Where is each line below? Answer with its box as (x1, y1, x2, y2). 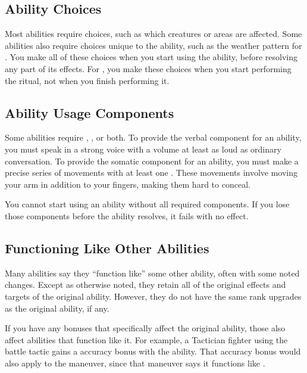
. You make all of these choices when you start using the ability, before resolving (5, 51, 298, 63)
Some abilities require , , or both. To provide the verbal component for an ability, (5, 131, 302, 144)
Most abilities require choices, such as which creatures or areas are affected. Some (5, 27, 302, 40)
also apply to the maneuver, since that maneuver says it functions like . (5, 356, 265, 369)
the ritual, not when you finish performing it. (5, 74, 170, 86)
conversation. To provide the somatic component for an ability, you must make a (5, 154, 299, 167)
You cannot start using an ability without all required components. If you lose (5, 198, 290, 210)
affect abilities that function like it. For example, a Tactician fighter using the (5, 333, 288, 346)
